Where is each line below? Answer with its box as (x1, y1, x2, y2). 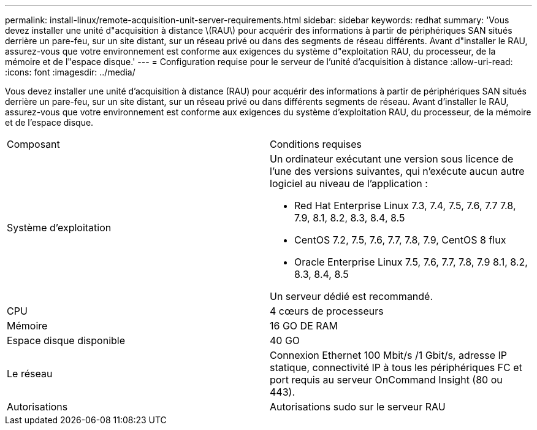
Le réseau (7, 367, 53, 380)
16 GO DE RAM (270, 320, 338, 332)
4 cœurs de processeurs (270, 305, 384, 317)
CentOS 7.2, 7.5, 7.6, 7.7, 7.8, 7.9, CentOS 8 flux (294, 234, 506, 246)
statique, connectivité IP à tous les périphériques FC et (270, 361, 522, 374)
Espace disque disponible (7, 334, 126, 347)
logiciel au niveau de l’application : (270, 177, 428, 190)
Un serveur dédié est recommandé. (270, 290, 433, 302)
